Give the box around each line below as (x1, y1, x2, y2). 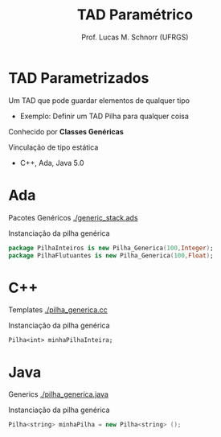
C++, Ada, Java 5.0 (19, 158, 84, 167)
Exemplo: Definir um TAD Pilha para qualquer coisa (19, 111, 189, 121)
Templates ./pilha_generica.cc (8, 305, 108, 315)
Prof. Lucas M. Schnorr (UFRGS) (81, 32, 189, 42)
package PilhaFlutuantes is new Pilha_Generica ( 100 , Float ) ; (8, 251, 215, 259)
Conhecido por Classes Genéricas (8, 126, 125, 136)
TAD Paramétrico (76, 6, 194, 24)
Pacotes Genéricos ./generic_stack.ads (8, 212, 138, 222)
